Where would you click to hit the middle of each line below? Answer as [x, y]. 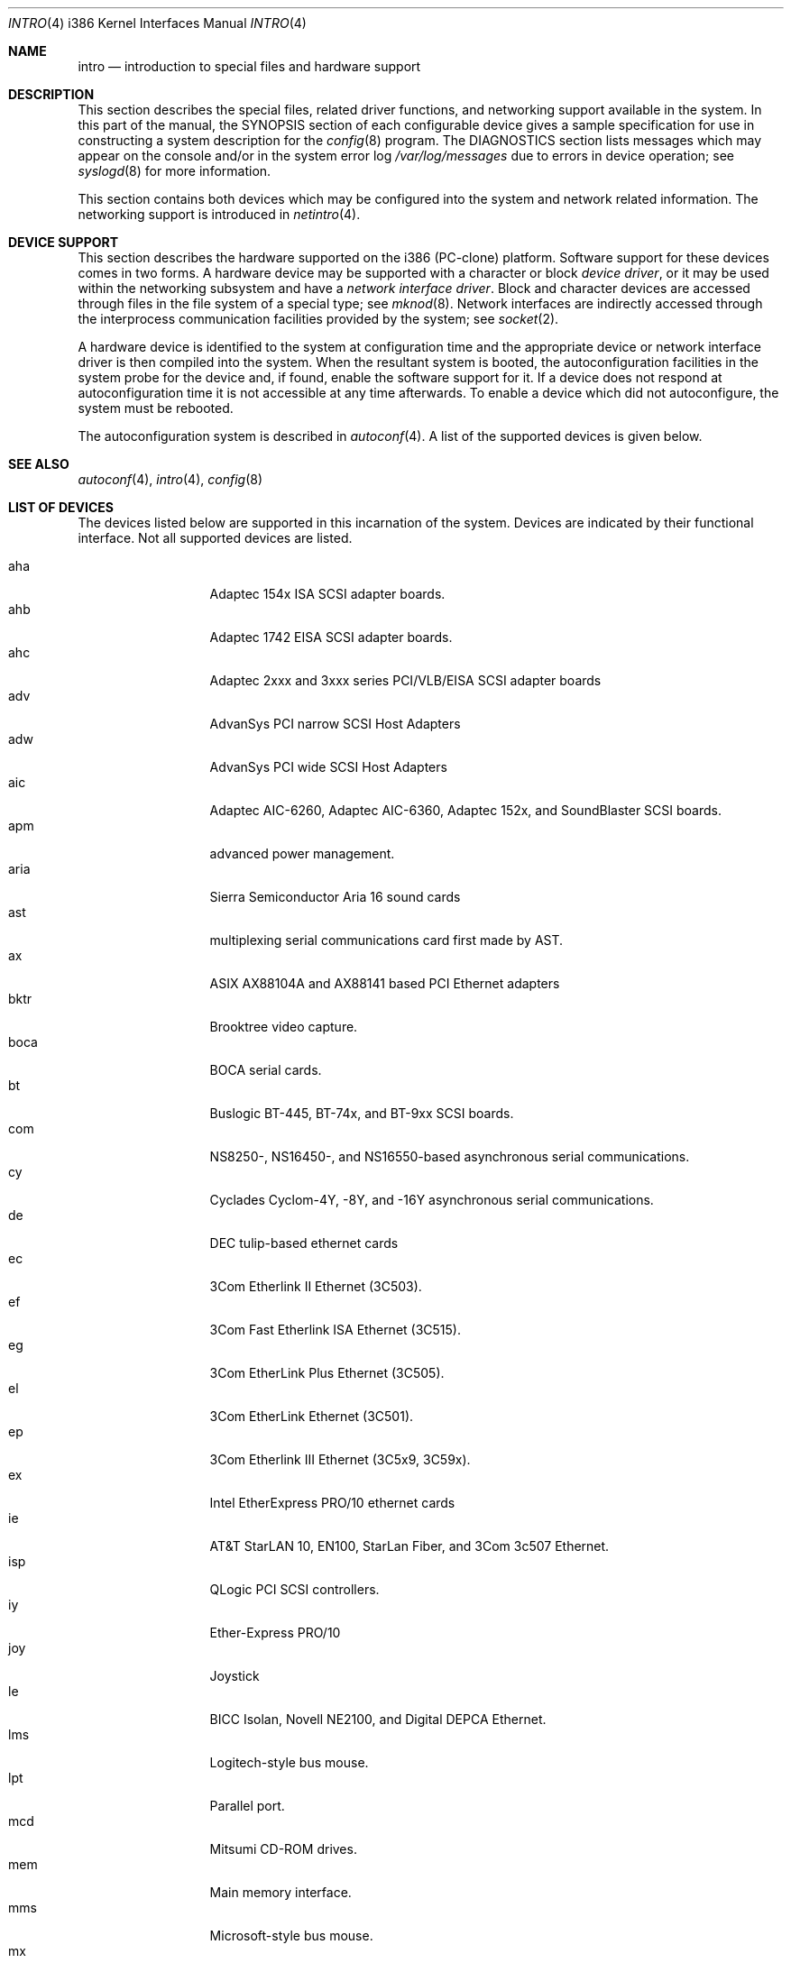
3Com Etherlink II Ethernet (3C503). [316, 1286]
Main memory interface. [281, 1892]
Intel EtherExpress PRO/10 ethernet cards [332, 1503]
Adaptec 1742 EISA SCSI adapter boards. [331, 637]
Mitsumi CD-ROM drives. [283, 1849]
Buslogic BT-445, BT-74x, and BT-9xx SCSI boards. [362, 1113]
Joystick [235, 1676]
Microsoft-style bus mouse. [291, 1935]
